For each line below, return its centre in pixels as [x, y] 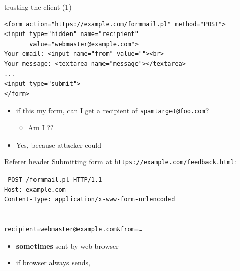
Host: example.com [35, 190]
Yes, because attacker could [59, 144]
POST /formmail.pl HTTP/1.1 [55, 179]
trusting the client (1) [38, 7]
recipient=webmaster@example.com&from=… [73, 230]
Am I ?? [41, 127]
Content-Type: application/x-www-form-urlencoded [90, 200]
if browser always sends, [53, 263]
